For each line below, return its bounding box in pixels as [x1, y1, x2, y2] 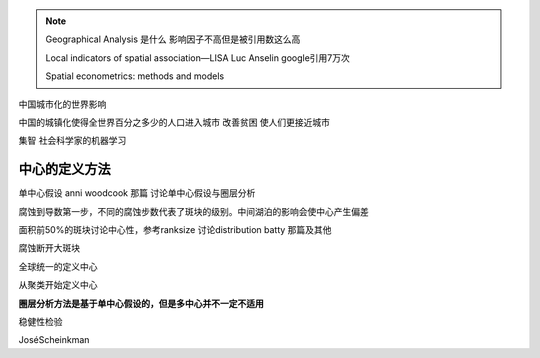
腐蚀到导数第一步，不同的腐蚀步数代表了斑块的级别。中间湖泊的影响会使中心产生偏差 [18, 205, 369, 217]
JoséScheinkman [18, 334, 90, 346]
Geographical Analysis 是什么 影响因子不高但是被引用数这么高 [45, 33, 301, 45]
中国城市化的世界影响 [18, 98, 107, 110]
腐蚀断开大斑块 [18, 242, 80, 254]
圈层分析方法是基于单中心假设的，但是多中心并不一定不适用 [18, 297, 264, 309]
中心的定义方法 [18, 161, 111, 178]
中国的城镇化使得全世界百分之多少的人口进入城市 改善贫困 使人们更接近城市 [18, 116, 330, 128]
